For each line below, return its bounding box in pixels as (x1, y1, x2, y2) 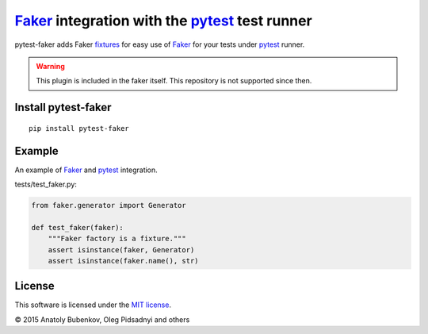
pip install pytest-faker (29, 124, 130, 132)
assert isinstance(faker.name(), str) (48, 256, 199, 265)
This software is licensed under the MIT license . (14, 300, 172, 309)
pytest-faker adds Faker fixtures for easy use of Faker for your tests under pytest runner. (14, 40, 305, 49)
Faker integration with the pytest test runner (14, 12, 312, 29)
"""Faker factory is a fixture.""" (48, 234, 186, 244)
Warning (36, 61, 65, 71)
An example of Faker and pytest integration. (14, 165, 158, 175)
